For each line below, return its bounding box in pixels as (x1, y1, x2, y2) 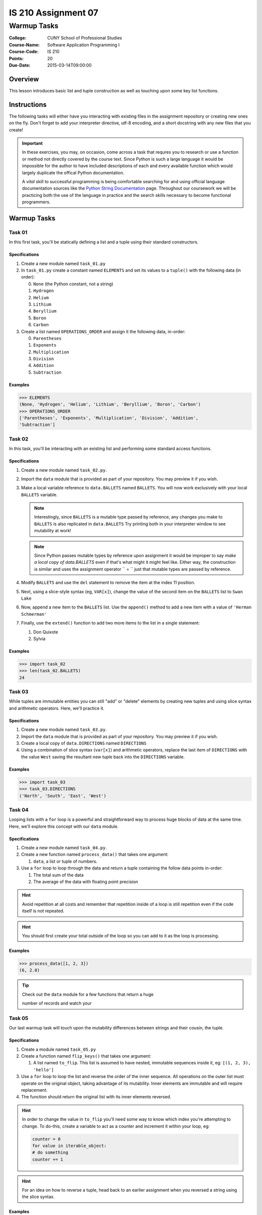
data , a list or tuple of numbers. (33, 858, 98, 864)
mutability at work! (34, 528, 71, 534)
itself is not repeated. (22, 908, 65, 914)
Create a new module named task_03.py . (21, 727, 107, 732)
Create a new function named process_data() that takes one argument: (21, 851, 169, 857)
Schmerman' (21, 611, 47, 617)
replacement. (21, 1087, 48, 1093)
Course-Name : (9, 42, 40, 48)
